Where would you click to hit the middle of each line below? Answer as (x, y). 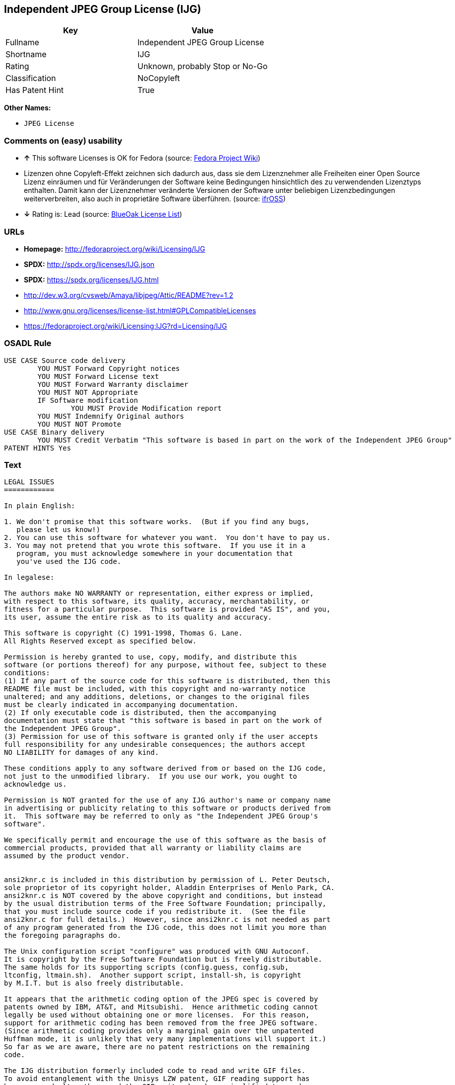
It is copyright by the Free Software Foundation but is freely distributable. (163, 959)
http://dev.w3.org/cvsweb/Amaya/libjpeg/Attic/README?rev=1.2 (129, 295)
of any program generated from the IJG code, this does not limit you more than (165, 928)
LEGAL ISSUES (29, 482)
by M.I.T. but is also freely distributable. (94, 983)
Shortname (26, 54)
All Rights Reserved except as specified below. (100, 641)
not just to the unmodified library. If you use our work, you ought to (151, 776)
